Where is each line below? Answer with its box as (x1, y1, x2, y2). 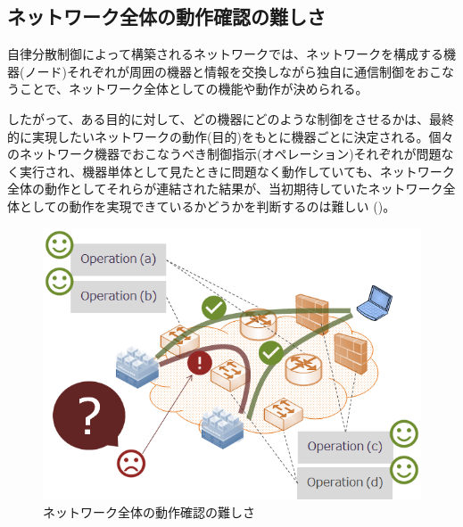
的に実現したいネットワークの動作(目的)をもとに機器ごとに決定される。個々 (7, 127, 454, 145)
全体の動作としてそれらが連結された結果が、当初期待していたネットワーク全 (7, 179, 456, 198)
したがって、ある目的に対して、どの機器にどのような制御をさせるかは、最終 (7, 109, 454, 128)
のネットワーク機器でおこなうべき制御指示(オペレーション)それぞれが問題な (7, 144, 454, 163)
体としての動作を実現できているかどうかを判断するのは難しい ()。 (7, 196, 396, 215)
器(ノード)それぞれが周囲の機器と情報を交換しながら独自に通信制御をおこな (7, 62, 454, 80)
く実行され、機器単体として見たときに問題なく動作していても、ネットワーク (7, 161, 455, 180)
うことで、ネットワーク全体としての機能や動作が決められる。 (7, 79, 368, 98)
